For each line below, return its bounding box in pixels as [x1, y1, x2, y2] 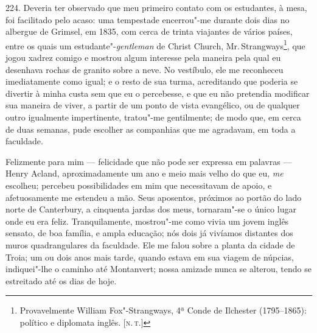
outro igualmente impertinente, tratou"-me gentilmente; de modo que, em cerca [5, 111, 301, 123]
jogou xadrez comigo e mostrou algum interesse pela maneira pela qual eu [5, 51, 281, 64]
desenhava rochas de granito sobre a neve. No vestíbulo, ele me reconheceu [5, 63, 284, 75]
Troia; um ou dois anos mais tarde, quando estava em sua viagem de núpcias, [5, 250, 294, 263]
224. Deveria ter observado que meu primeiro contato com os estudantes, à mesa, [5, 1, 307, 13]
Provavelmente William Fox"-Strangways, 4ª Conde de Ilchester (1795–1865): [19, 304, 307, 317]
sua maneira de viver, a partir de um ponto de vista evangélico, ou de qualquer [5, 99, 300, 111]
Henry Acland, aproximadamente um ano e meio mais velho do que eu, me [5, 167, 284, 180]
